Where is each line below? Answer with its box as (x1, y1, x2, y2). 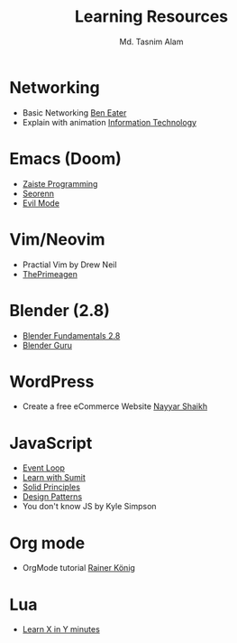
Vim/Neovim (9, 228, 105, 249)
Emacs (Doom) (9, 148, 122, 169)
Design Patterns (22, 491, 83, 502)
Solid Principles (22, 481, 81, 493)
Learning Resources (75, 6, 228, 27)
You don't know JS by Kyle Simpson (22, 501, 157, 512)
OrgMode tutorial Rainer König (22, 563, 135, 573)
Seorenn (22, 188, 55, 199)
